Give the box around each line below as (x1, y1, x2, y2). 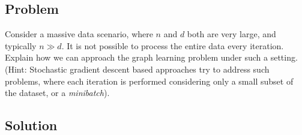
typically (5, 39, 37, 52)
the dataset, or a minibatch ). (5, 86, 110, 99)
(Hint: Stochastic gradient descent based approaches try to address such (5, 62, 270, 75)
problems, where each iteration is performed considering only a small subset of (5, 74, 294, 87)
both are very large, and (187, 28, 276, 40)
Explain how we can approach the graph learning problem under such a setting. (5, 51, 298, 64)
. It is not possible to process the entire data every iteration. (61, 39, 284, 52)
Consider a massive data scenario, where (5, 28, 153, 40)
